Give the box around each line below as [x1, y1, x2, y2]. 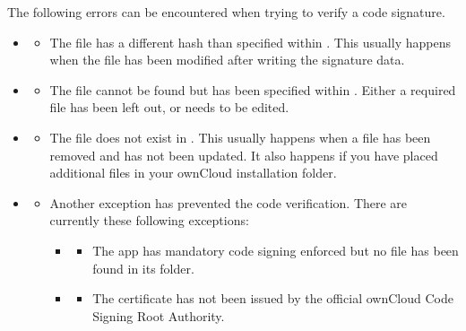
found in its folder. [92, 258, 194, 277]
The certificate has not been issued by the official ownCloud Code [92, 289, 453, 308]
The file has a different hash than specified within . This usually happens [49, 32, 451, 51]
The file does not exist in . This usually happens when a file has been [49, 127, 431, 146]
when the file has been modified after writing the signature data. [49, 50, 405, 69]
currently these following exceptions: [49, 211, 249, 230]
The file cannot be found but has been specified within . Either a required [49, 80, 456, 99]
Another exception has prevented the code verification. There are [49, 193, 408, 212]
